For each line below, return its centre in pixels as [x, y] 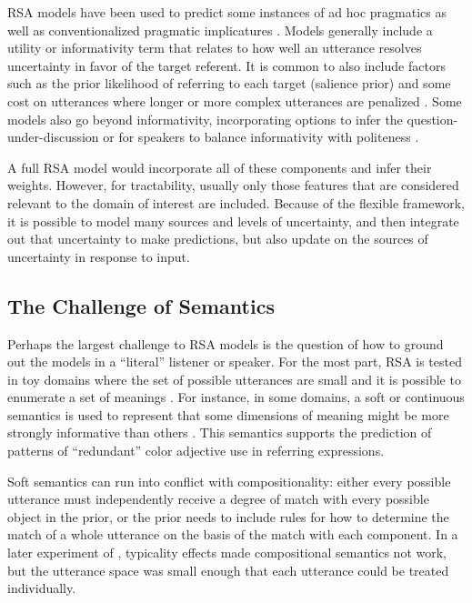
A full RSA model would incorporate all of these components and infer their [220, 167]
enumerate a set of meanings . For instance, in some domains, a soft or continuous [236, 397]
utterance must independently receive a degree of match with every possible [218, 499]
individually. [42, 588]
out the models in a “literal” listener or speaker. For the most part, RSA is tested [235, 362]
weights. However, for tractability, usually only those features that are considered [233, 185]
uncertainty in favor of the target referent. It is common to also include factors [226, 65]
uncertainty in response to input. [99, 256]
